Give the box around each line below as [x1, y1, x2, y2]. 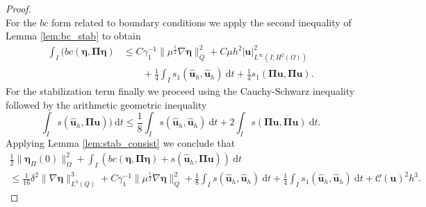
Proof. [6, 1, 31, 15]
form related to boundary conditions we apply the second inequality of [51, 15, 352, 29]
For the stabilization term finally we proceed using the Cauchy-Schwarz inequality [6, 84, 355, 98]
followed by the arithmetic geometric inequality [6, 97, 207, 111]
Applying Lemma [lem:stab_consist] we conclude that [6, 135, 236, 150]
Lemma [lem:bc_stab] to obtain [6, 28, 141, 43]
